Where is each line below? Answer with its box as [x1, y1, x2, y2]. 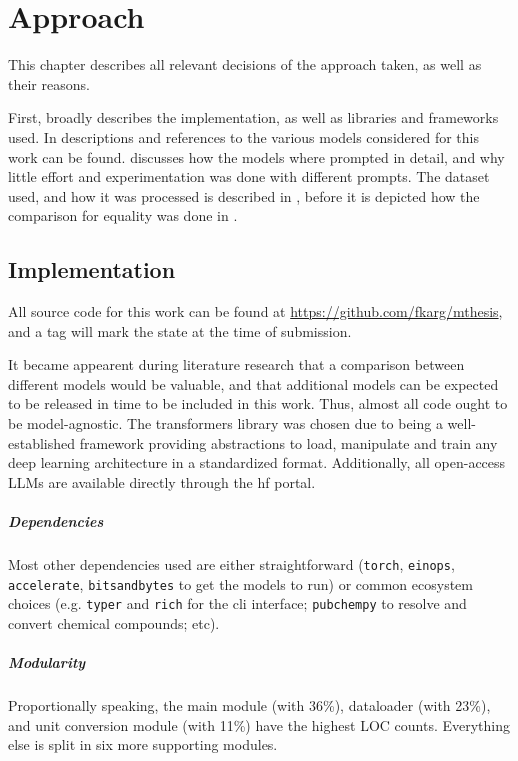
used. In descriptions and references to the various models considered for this [8, 126, 480, 147]
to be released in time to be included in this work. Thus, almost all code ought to [8, 393, 508, 414]
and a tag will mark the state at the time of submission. [8, 320, 352, 341]
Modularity [8, 652, 86, 673]
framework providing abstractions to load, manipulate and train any [79, 432, 498, 453]
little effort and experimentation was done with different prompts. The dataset [8, 166, 490, 187]
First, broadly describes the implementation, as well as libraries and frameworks [8, 107, 499, 128]
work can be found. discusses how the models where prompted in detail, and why [8, 146, 505, 167]
